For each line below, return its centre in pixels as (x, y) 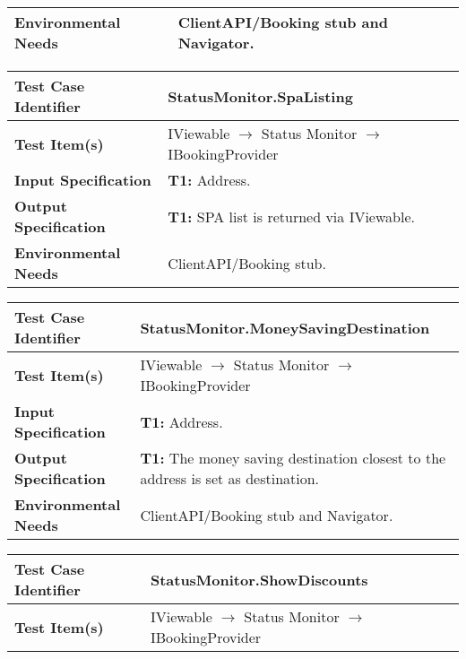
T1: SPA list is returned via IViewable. (291, 216)
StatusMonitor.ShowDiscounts (259, 579)
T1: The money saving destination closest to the (293, 458)
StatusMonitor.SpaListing (260, 96)
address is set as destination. (230, 478)
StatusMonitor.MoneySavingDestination (285, 327)
